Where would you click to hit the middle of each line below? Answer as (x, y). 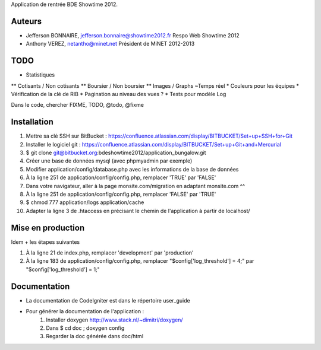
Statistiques (40, 75)
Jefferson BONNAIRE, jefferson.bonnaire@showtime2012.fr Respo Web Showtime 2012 (133, 35)
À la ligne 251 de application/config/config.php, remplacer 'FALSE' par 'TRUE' (121, 194)
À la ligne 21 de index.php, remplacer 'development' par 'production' (110, 253)
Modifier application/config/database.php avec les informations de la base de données (132, 169)
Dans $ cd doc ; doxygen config (85, 328)
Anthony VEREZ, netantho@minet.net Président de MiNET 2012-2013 (110, 44)
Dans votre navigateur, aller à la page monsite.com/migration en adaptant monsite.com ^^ (136, 186)
